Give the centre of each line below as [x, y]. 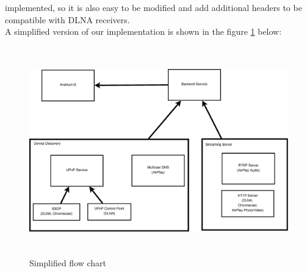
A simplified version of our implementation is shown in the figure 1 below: [143, 31]
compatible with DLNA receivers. [67, 19]
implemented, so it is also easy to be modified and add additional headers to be [153, 7]
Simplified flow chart [68, 262]
